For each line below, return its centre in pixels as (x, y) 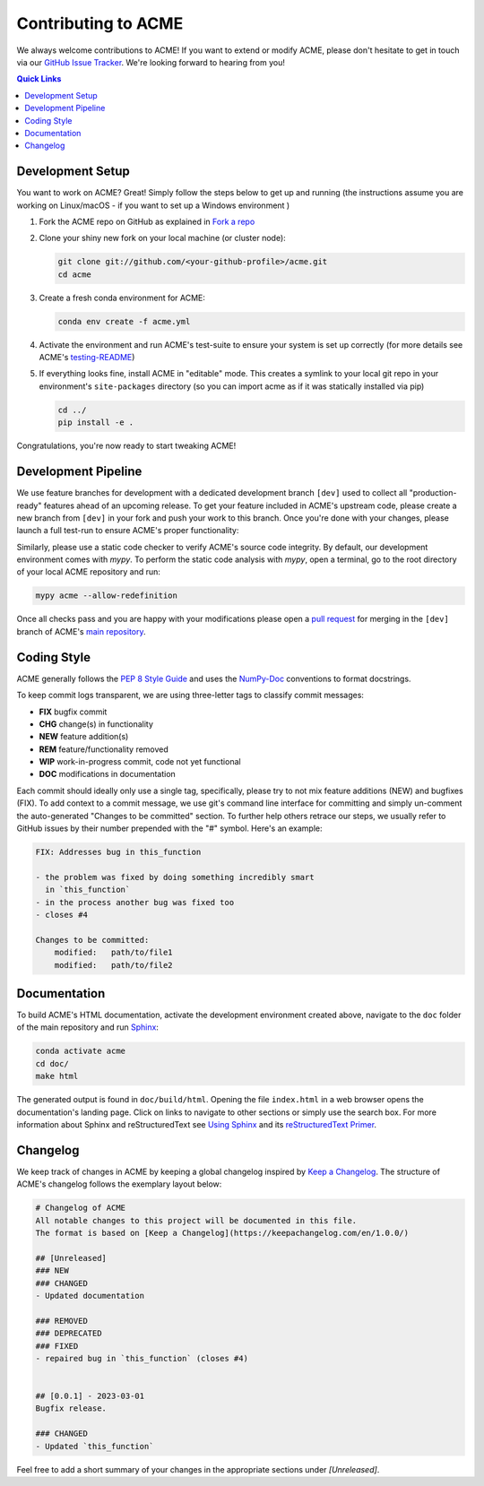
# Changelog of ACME (80, 1208)
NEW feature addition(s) (84, 737)
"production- (433, 493)
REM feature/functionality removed (104, 749)
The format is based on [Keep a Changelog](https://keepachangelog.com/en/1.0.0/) (222, 1233)
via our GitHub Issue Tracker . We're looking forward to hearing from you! (151, 62)
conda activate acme (80, 1051)
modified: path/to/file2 (114, 965)
